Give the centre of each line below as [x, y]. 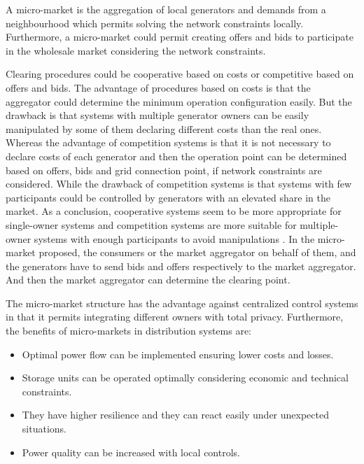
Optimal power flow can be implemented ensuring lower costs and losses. [178, 354]
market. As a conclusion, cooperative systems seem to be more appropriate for [174, 211]
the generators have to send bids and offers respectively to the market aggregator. [181, 266]
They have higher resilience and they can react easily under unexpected [175, 415]
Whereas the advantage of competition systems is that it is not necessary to [168, 142]
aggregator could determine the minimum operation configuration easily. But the [179, 101]
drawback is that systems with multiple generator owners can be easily [157, 115]
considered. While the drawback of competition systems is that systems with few [179, 184]
